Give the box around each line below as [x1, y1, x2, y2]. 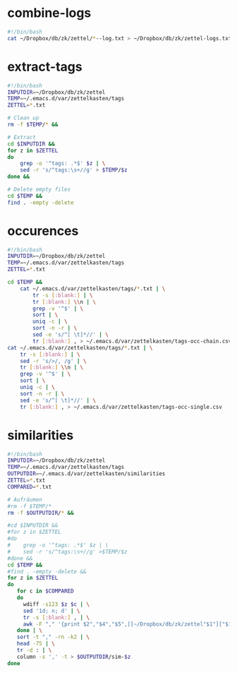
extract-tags [7, 59, 83, 75]
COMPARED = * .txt [7, 483, 52, 490]
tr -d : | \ [16, 647, 52, 654]
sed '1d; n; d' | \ [23, 607, 80, 614]
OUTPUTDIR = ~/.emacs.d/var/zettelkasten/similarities [7, 470, 166, 477]
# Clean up [7, 114, 39, 121]
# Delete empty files [7, 186, 71, 193]
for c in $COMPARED [16, 588, 74, 595]
